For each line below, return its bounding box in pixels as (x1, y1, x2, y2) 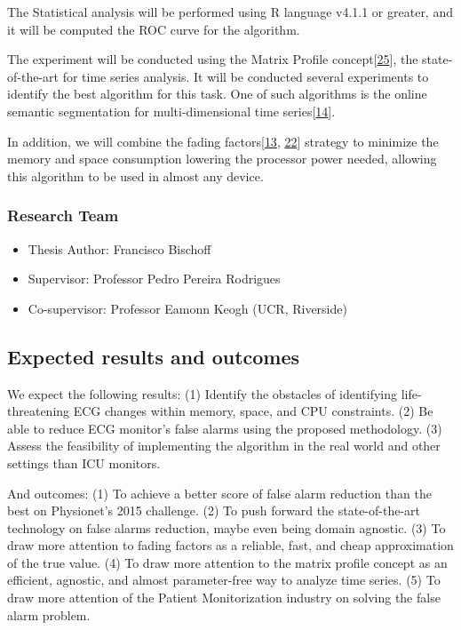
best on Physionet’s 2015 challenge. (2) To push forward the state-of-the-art (7, 501, 421, 520)
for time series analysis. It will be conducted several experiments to (62, 67, 429, 85)
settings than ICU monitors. (7, 453, 161, 472)
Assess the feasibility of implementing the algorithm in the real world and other (7, 436, 441, 455)
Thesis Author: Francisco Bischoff (28, 239, 211, 258)
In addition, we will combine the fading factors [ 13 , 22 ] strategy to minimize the (7, 132, 439, 150)
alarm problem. (7, 605, 91, 624)
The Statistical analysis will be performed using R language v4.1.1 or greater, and (7, 3, 453, 20)
